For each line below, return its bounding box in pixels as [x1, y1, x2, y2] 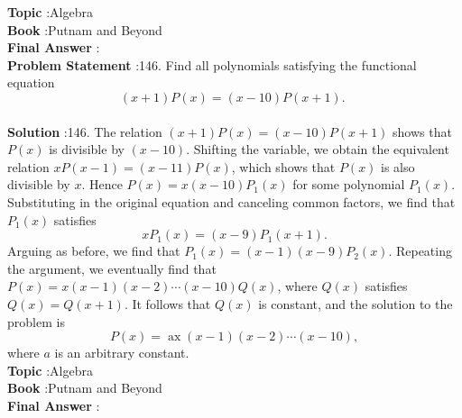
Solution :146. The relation [7, 122, 162, 141]
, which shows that [231, 157, 336, 176]
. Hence [81, 175, 123, 194]
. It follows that [124, 294, 211, 313]
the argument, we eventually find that [7, 259, 217, 277]
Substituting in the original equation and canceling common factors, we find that [7, 192, 456, 211]
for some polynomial [292, 175, 405, 194]
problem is [7, 312, 65, 331]
